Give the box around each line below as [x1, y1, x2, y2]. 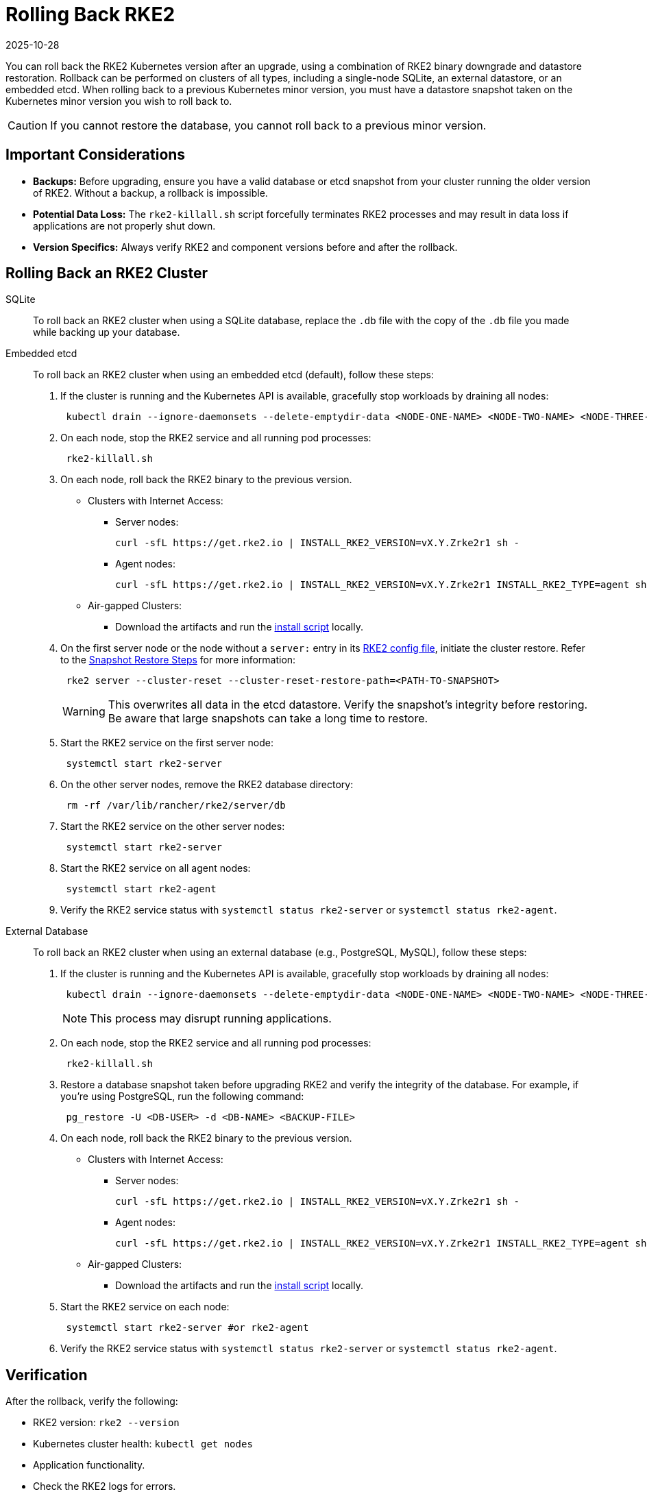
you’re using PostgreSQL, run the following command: [60, 1090, 304, 1103]
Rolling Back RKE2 [5, 3, 175, 26]
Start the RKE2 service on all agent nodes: [60, 862, 251, 874]
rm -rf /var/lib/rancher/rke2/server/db [66, 800, 286, 811]
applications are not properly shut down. [33, 219, 216, 232]
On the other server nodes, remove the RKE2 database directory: [60, 779, 354, 791]
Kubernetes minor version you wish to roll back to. [5, 95, 232, 107]
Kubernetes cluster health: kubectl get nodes [33, 1438, 253, 1450]
